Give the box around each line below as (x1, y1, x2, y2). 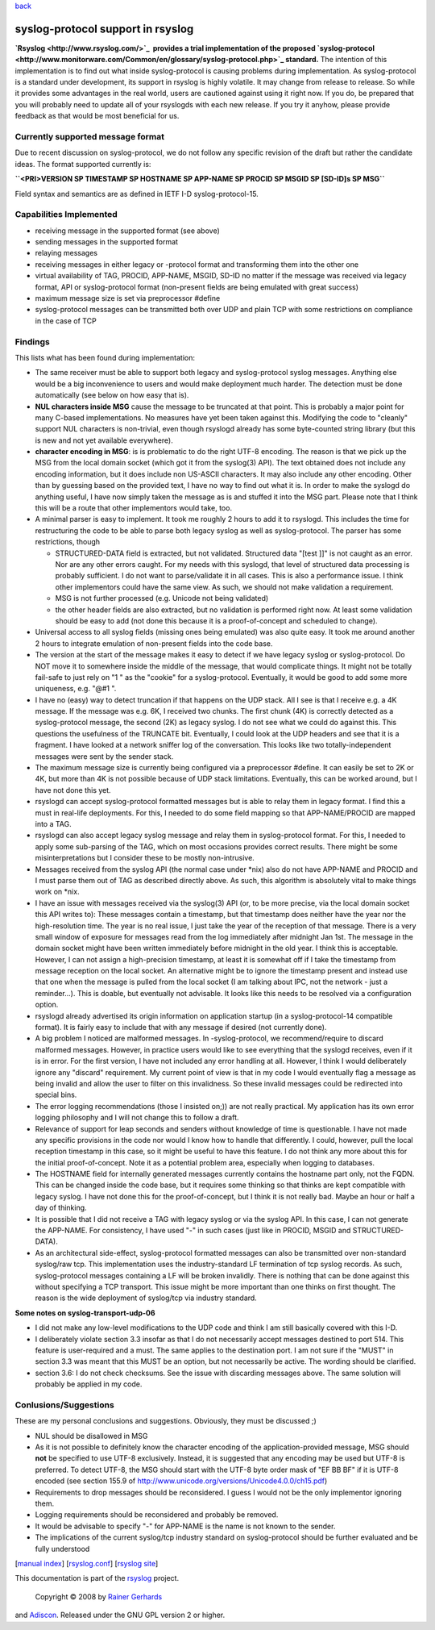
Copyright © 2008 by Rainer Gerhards (35, 1591, 163, 1601)
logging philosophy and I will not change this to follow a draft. (35, 1113, 239, 1123)
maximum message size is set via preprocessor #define (35, 294, 221, 303)
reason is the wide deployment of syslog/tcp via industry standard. (35, 1293, 257, 1303)
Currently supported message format (14, 131, 165, 143)
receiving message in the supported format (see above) (35, 226, 221, 236)
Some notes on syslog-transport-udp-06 (14, 1307, 156, 1318)
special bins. (35, 1090, 77, 1100)
